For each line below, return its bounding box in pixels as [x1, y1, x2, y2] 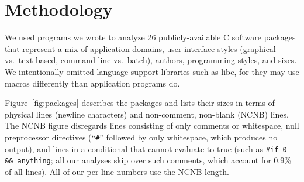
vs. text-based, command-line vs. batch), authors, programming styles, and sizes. [5, 54, 297, 66]
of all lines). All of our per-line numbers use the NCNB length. [5, 165, 229, 177]
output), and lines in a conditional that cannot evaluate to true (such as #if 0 [5, 142, 287, 154]
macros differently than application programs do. [5, 77, 180, 89]
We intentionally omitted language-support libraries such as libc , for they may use [5, 65, 299, 77]
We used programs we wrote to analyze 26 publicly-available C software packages [5, 31, 296, 43]
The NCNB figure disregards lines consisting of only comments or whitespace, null [5, 119, 299, 132]
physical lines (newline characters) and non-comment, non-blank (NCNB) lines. [5, 108, 289, 120]
